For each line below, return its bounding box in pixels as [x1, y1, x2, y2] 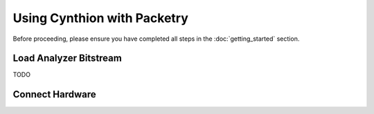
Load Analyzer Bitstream [12, 53, 123, 64]
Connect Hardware [12, 88, 96, 100]
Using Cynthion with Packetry [12, 10, 188, 26]
